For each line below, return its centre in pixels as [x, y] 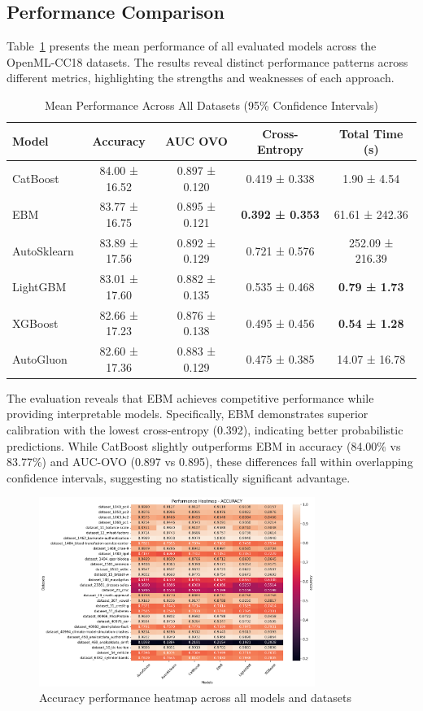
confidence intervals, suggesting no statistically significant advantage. [179, 477]
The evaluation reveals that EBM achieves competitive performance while [190, 397]
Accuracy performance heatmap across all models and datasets [195, 698]
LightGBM [39, 287]
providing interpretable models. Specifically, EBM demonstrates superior [188, 414]
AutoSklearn [43, 250]
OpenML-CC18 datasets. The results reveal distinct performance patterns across [207, 61]
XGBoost [35, 323]
